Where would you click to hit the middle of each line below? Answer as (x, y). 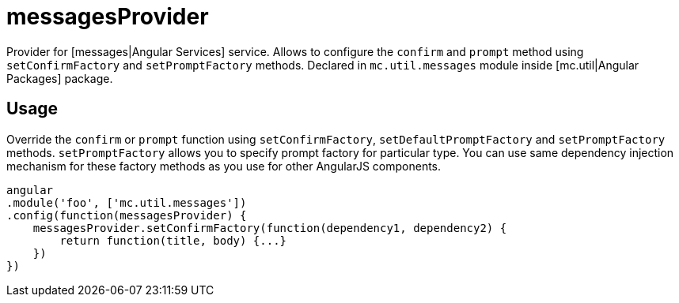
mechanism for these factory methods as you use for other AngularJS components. (224, 166)
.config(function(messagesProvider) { (127, 215)
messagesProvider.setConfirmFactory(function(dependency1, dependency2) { (270, 228)
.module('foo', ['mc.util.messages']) (127, 202)
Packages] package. (60, 78)
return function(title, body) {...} (173, 240)
